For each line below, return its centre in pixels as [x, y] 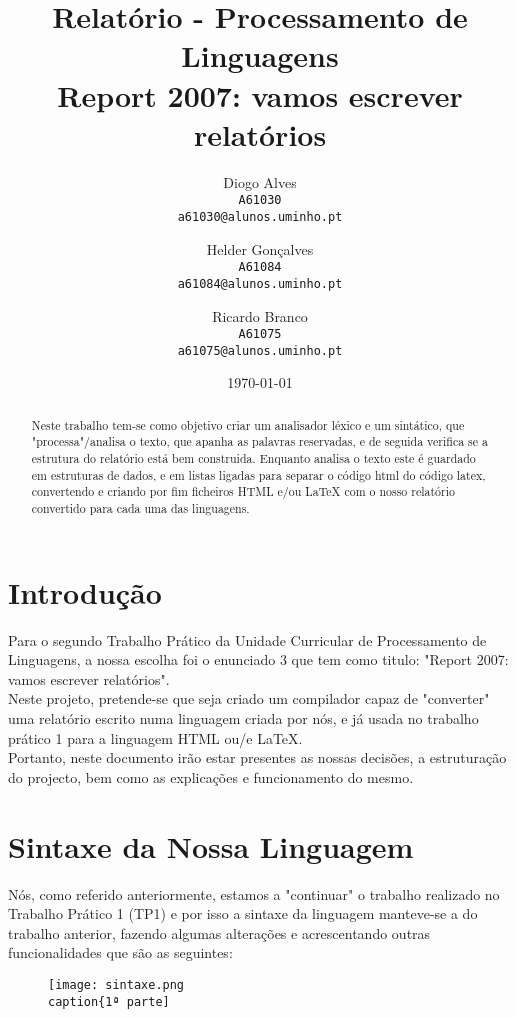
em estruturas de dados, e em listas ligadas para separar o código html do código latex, [258, 474]
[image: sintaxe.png [116, 984]
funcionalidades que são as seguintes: [120, 952]
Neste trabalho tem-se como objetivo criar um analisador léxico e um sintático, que [248, 424]
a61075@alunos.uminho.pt [260, 350]
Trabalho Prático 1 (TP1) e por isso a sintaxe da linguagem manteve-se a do [243, 913]
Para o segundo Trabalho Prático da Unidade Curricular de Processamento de [247, 639]
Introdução [85, 591]
